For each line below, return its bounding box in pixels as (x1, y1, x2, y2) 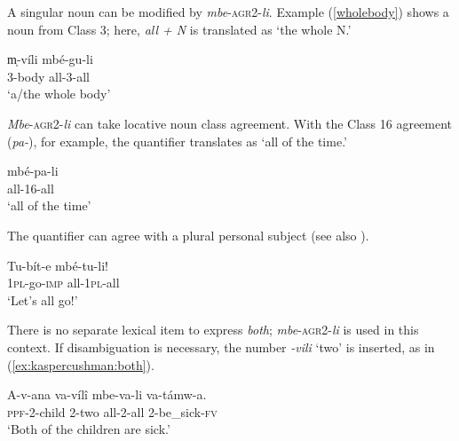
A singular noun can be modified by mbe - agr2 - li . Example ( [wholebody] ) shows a (7, 3, 449, 20)
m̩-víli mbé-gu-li (7, 50, 93, 68)
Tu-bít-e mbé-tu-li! (7, 256, 108, 274)
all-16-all (7, 178, 54, 197)
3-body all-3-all (7, 67, 90, 85)
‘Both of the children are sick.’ (7, 420, 170, 438)
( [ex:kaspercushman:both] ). (7, 355, 154, 374)
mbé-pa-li (7, 161, 59, 180)
